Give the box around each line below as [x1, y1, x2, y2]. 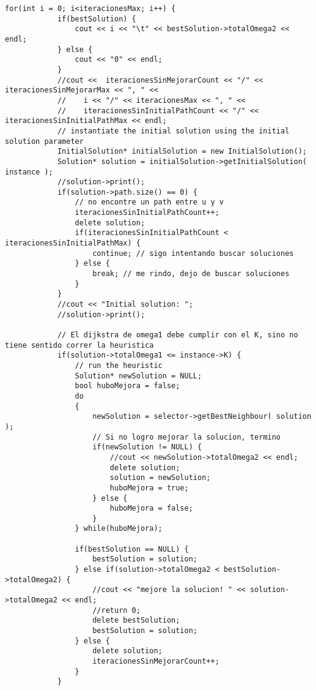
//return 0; [92, 606, 141, 615]
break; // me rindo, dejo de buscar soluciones [92, 269, 290, 279]
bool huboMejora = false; [75, 381, 180, 391]
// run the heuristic [75, 361, 163, 370]
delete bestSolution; [92, 616, 180, 625]
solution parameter [5, 137, 84, 146]
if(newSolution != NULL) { [92, 443, 202, 452]
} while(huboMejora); [75, 524, 163, 533]
